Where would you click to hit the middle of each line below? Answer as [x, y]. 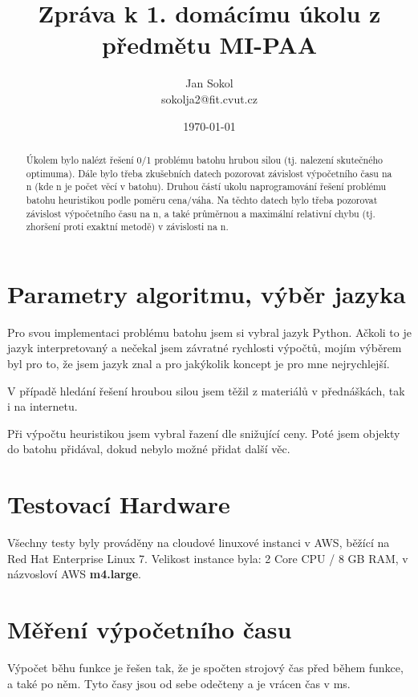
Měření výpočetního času [150, 629]
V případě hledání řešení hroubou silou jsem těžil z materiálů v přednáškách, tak [206, 390]
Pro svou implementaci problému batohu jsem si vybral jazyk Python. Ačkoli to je [209, 332]
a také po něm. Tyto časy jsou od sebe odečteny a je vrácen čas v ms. [179, 683]
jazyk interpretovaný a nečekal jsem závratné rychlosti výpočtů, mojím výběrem [205, 348]
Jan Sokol [209, 83]
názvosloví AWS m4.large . [74, 574]
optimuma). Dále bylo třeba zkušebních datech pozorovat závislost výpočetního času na [209, 173]
